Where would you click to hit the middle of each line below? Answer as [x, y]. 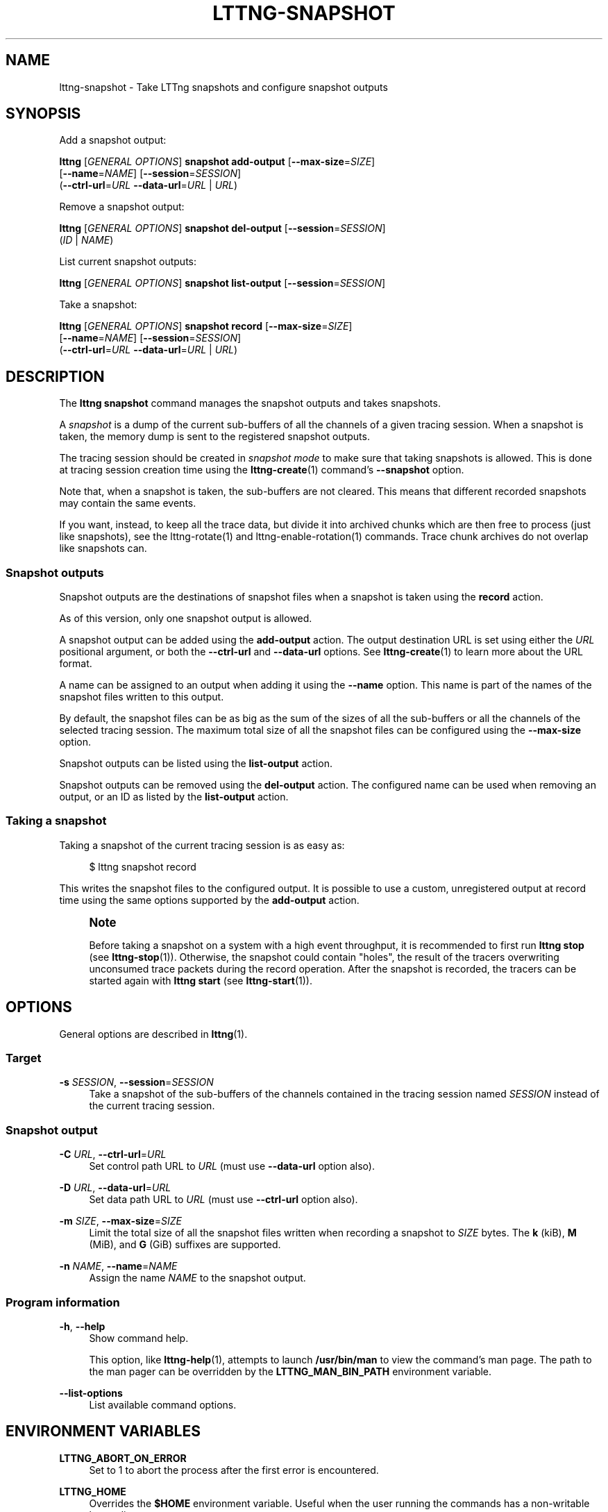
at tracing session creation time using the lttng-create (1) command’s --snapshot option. [262, 470]
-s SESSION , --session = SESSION [136, 1082]
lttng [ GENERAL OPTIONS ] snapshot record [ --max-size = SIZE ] [206, 326]
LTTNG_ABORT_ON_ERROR [123, 1458]
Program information [63, 1302]
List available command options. [163, 1404]
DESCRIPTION [55, 376]
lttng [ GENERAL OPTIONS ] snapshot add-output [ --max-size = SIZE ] [217, 162]
